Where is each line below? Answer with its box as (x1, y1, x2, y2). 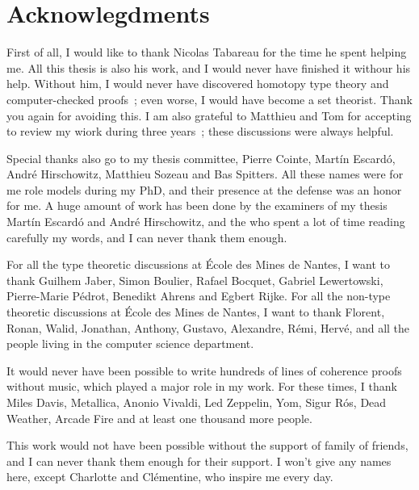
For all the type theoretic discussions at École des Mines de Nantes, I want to (6, 256, 391, 273)
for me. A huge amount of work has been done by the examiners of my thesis (6, 197, 388, 214)
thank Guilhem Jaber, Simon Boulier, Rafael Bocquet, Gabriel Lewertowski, (6, 271, 383, 288)
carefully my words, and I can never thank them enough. (6, 228, 287, 245)
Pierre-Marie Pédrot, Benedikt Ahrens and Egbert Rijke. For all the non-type (6, 287, 391, 304)
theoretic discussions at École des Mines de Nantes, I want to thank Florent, (6, 304, 385, 320)
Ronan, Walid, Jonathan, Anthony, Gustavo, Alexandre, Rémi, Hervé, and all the (6, 319, 410, 336)
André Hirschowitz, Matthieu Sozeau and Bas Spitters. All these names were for (6, 165, 404, 182)
